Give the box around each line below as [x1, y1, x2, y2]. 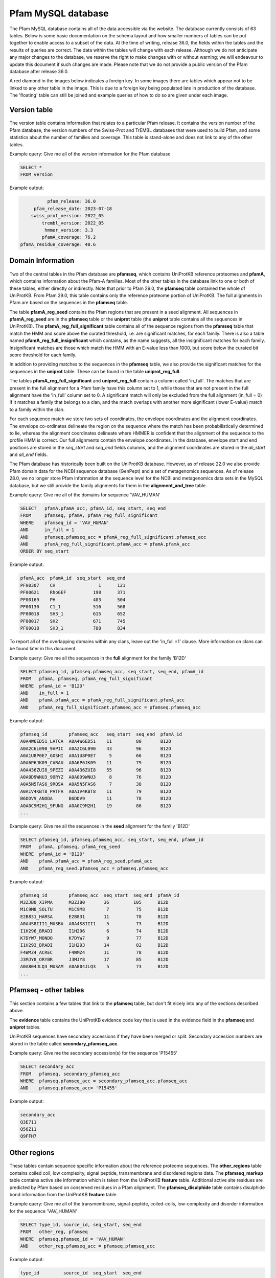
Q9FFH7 [20, 1133, 37, 1139]
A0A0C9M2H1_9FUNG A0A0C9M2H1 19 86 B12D [20, 803, 171, 809]
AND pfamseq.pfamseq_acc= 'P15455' [20, 1085, 118, 1091]
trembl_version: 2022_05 [41, 220, 104, 226]
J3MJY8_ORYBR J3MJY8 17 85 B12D [20, 956, 169, 963]
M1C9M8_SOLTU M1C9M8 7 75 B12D [20, 906, 169, 912]
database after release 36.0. [9, 68, 69, 74]
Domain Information [9, 256, 75, 265]
